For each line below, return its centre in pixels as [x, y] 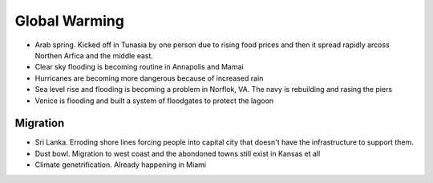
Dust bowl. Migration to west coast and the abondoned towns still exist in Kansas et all [178, 153]
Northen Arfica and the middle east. [94, 55]
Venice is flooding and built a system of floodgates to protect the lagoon [154, 101]
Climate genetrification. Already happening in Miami [121, 165]
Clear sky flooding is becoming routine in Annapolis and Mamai [139, 67]
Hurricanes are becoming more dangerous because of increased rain [149, 78]
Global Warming [69, 21]
